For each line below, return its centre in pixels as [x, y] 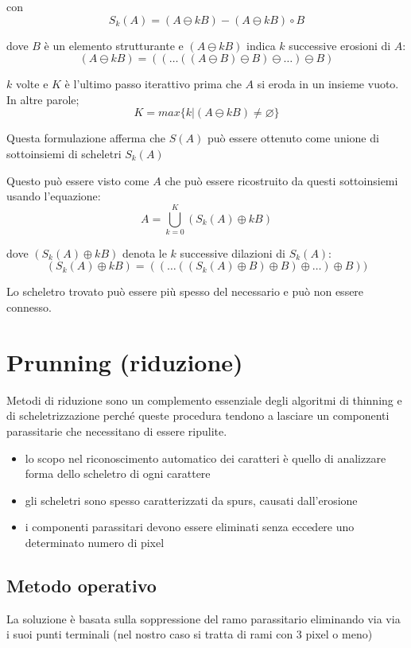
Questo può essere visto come [78, 180]
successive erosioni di [340, 45]
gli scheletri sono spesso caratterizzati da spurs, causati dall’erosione [191, 500]
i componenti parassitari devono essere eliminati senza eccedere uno [190, 527]
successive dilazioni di [233, 252]
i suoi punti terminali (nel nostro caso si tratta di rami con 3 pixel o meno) [190, 634]
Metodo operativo [81, 585]
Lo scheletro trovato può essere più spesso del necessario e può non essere [185, 291]
